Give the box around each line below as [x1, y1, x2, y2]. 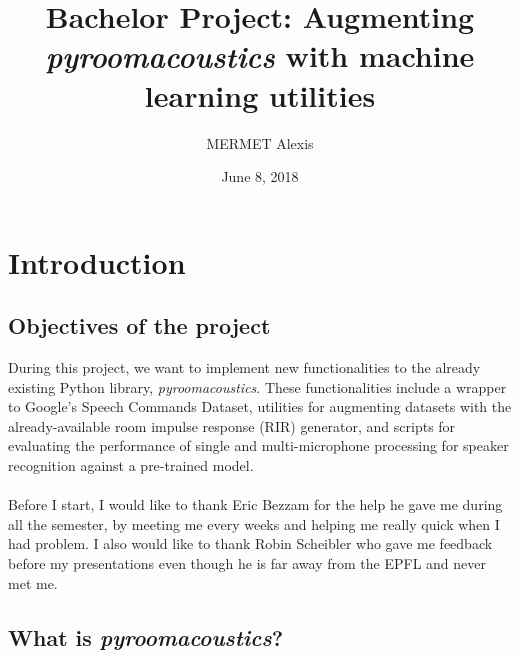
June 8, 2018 [221, 166, 299, 187]
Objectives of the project [8, 310, 271, 341]
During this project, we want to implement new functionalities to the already [8, 357, 481, 378]
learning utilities [144, 74, 376, 115]
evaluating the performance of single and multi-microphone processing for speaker [8, 435, 509, 456]
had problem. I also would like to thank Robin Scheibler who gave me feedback [8, 533, 493, 554]
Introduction [8, 241, 186, 282]
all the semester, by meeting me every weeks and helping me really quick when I [8, 513, 500, 534]
